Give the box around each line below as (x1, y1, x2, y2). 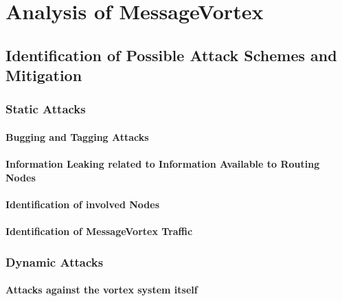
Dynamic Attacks (5, 253, 104, 270)
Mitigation (5, 65, 82, 86)
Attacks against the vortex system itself (5, 282, 198, 297)
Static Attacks (5, 100, 86, 118)
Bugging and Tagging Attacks (5, 129, 149, 144)
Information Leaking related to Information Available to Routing (5, 157, 320, 171)
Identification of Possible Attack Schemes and (5, 44, 337, 65)
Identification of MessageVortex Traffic (5, 224, 193, 238)
